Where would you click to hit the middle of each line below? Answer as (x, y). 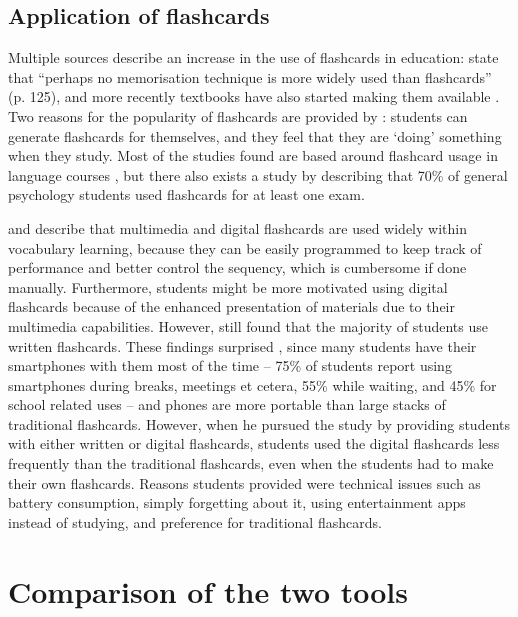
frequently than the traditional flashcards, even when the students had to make (251, 463)
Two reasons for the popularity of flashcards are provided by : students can (238, 115)
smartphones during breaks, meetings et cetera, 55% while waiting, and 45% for (252, 384)
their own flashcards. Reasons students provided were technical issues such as (244, 482)
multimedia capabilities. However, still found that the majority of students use (248, 325)
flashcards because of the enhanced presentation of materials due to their (231, 306)
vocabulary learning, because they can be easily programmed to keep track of (245, 247)
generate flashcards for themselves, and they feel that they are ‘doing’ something (255, 135)
